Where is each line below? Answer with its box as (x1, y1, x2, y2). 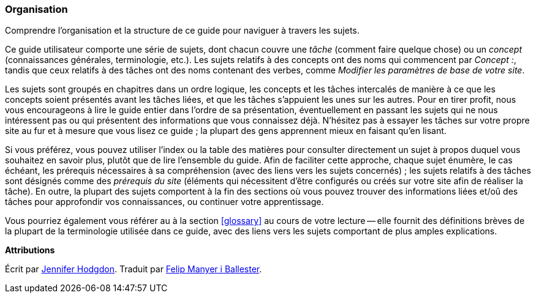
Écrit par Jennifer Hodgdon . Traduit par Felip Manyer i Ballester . (5, 264, 262, 275)
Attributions (5, 245, 55, 256)
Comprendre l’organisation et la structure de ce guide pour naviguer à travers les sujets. (5, 25, 360, 36)
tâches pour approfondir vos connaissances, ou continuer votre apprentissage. (5, 196, 324, 207)
